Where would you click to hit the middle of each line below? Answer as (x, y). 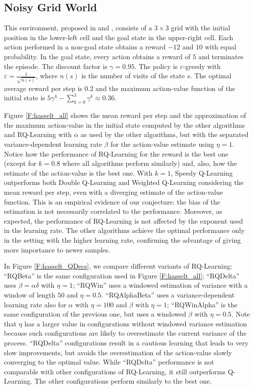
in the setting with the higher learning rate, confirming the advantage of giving (123, 240)
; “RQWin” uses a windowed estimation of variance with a (160, 285)
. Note (241, 314)
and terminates (221, 56)
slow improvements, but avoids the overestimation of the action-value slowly (118, 352)
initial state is (25, 98)
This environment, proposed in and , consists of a (78, 28)
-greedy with (202, 66)
